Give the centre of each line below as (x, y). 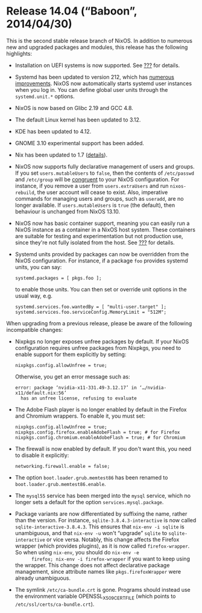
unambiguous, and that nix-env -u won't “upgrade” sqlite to (91, 533)
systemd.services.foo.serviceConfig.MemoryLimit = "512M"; (91, 312)
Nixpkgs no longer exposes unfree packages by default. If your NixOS (102, 341)
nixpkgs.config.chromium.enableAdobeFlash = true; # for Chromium (100, 437)
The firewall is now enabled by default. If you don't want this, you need (103, 449)
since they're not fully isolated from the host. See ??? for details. (95, 242)
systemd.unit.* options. (45, 96)
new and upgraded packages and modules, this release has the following (97, 47)
